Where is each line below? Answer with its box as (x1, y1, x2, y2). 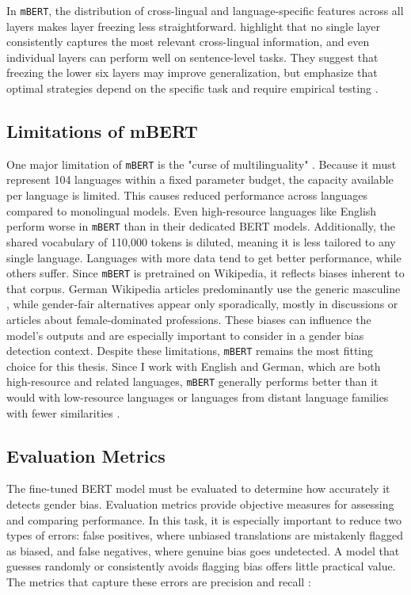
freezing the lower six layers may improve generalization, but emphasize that (6, 64, 378, 81)
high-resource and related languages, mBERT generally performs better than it (6, 373, 379, 390)
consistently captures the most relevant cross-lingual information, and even (6, 33, 370, 50)
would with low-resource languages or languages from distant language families (6, 389, 389, 406)
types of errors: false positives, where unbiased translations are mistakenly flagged (6, 527, 404, 544)
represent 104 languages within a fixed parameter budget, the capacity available (6, 171, 394, 188)
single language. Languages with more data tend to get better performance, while (6, 249, 401, 265)
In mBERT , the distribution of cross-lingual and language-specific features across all (6, 2, 404, 18)
